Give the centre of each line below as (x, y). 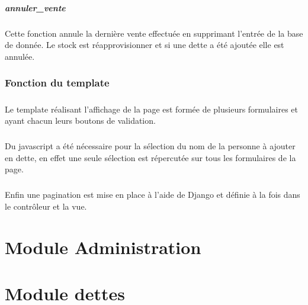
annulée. (20, 56)
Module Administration (103, 247)
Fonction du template (57, 83)
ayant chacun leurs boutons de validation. (80, 121)
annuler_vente (35, 7)
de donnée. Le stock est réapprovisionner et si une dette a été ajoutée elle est (145, 45)
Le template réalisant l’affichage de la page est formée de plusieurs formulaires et (151, 109)
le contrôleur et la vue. (46, 206)
